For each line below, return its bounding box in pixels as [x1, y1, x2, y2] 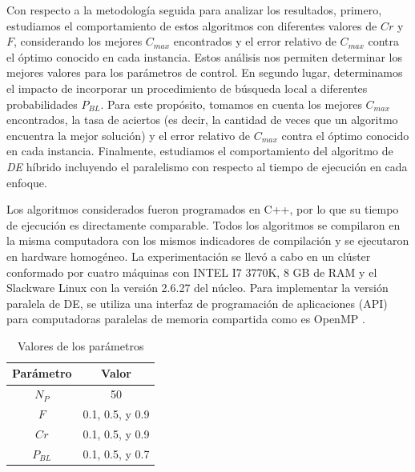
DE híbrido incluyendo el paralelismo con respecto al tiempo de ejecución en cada [6, 158, 408, 174]
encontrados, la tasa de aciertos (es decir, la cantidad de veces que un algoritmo [6, 111, 398, 128]
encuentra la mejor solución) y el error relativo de [6, 126, 251, 143]
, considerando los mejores [14, 33, 143, 50]
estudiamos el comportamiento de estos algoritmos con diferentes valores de [6, 17, 377, 34]
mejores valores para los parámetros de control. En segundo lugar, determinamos [6, 64, 403, 81]
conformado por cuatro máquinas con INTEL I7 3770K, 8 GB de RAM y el [6, 263, 377, 280]
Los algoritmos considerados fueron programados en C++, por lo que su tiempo [6, 201, 399, 218]
